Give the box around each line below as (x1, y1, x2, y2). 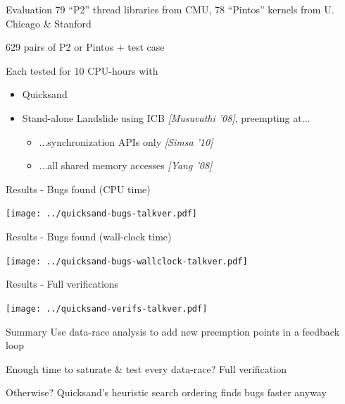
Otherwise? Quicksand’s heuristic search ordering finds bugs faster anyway (6, 385, 327, 400)
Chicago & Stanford (6, 16, 92, 30)
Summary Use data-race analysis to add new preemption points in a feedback (6, 324, 340, 338)
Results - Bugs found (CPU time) (6, 181, 151, 196)
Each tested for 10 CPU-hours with (6, 63, 158, 78)
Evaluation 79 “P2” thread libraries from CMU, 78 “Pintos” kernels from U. (6, 2, 334, 16)
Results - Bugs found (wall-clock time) (6, 229, 172, 243)
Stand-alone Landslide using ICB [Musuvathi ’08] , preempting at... (22, 110, 310, 125)
